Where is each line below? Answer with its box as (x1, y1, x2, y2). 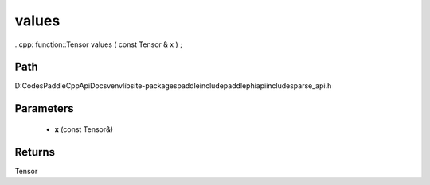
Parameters (14, 102, 74, 115)
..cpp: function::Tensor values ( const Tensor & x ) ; (14, 40, 183, 49)
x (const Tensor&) (54, 124, 114, 134)
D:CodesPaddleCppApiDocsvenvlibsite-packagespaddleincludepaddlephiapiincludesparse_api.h (14, 81, 332, 91)
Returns (14, 145, 56, 159)
